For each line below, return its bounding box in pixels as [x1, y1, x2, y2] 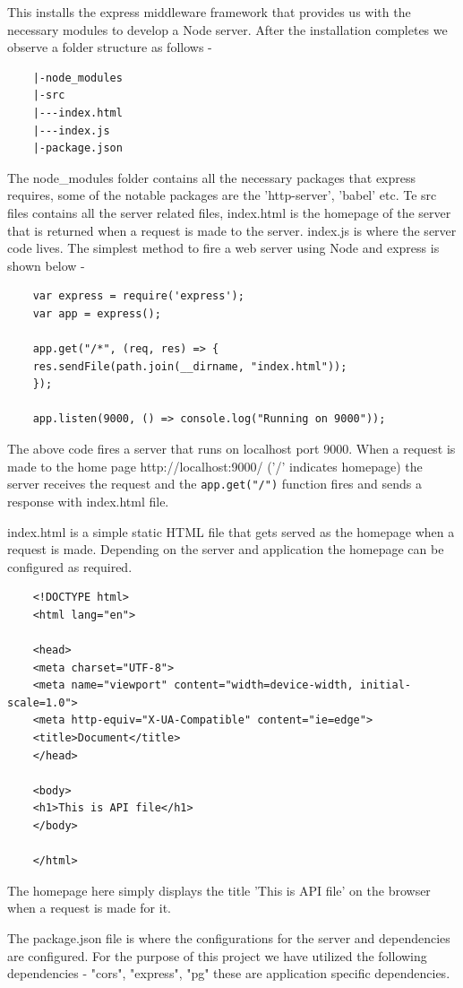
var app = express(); [32, 307, 161, 320]
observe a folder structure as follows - [7, 38, 212, 56]
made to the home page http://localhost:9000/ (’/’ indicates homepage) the [7, 456, 423, 475]
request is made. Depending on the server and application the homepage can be [7, 540, 444, 559]
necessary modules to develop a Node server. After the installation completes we [7, 20, 448, 39]
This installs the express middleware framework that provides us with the [7, 3, 411, 21]
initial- [359, 679, 412, 692]
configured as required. [7, 557, 133, 576]
